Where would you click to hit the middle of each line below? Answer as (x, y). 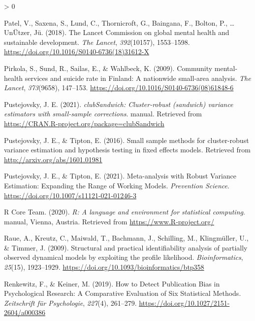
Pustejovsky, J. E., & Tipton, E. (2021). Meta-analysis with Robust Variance (120, 176)
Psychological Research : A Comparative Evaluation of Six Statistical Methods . (123, 293)
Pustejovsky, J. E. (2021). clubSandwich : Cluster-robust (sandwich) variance (119, 104)
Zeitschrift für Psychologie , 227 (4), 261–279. (70, 303)
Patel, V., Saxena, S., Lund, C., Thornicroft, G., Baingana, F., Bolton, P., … (119, 22)
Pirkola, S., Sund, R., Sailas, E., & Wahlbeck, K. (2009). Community (108, 68)
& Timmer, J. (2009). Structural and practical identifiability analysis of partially (126, 247)
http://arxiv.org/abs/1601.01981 (53, 159)
